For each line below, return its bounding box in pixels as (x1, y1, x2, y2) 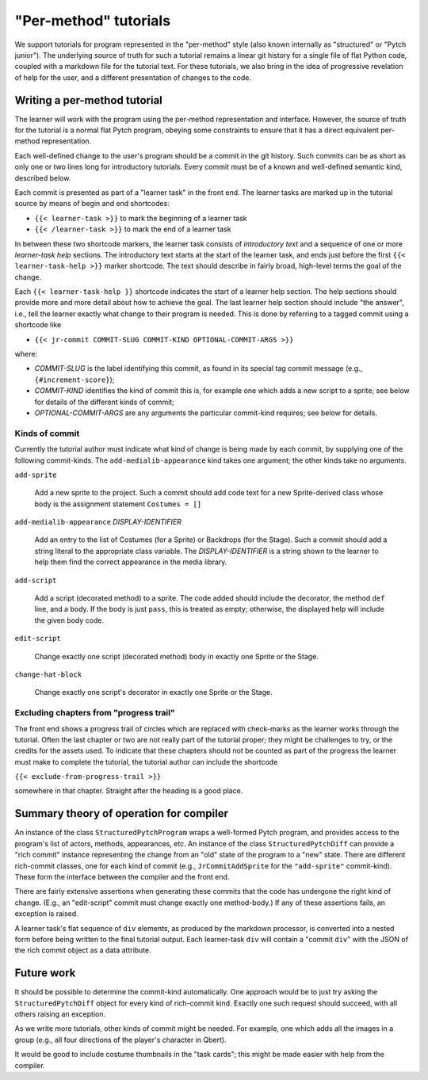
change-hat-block (14, 670, 82, 679)
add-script (14, 575, 57, 585)
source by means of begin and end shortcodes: (14, 199, 170, 208)
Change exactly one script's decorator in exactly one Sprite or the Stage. (34, 688, 273, 697)
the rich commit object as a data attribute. (14, 945, 152, 955)
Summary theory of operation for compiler (14, 807, 229, 820)
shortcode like (14, 320, 62, 330)
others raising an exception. (14, 1009, 106, 1018)
